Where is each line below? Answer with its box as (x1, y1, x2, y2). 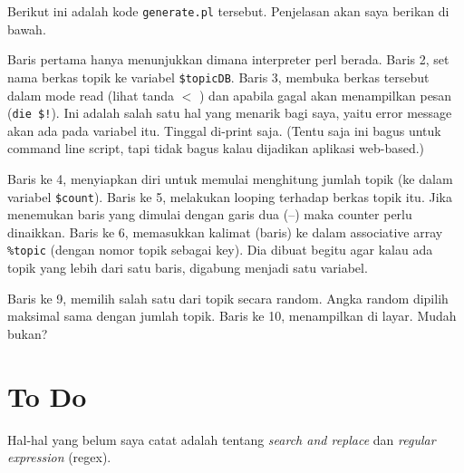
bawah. (7, 19, 46, 38)
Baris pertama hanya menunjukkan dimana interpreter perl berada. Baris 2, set (7, 50, 449, 69)
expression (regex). (7, 448, 111, 467)
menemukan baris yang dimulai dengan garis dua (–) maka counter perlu (7, 205, 412, 224)
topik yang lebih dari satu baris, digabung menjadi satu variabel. (7, 258, 368, 277)
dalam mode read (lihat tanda (7, 85, 175, 104)
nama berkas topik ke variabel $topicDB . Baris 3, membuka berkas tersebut (7, 67, 430, 86)
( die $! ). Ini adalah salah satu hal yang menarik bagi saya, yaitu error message (7, 103, 452, 122)
